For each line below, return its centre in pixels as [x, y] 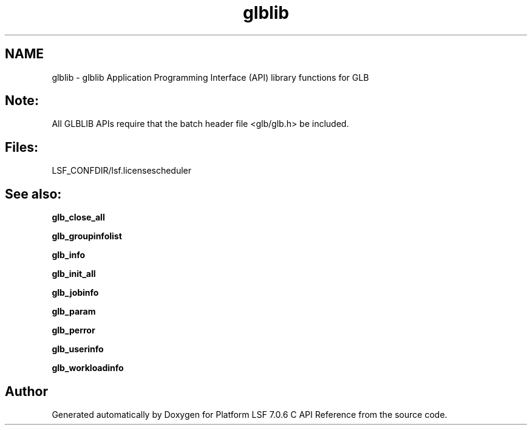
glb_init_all [74, 274]
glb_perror [73, 330]
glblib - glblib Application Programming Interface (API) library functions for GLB [210, 77]
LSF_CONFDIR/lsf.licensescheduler [122, 171]
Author [26, 391]
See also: [33, 194]
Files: [22, 147]
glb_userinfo [78, 349]
